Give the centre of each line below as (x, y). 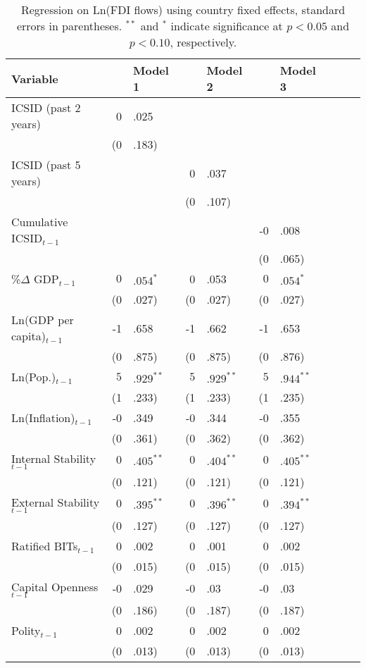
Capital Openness (55, 586)
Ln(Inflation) (43, 418)
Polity (26, 630)
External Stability (56, 502)
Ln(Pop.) (34, 377)
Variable (35, 78)
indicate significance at (227, 26)
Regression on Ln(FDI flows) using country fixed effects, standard (183, 10)
